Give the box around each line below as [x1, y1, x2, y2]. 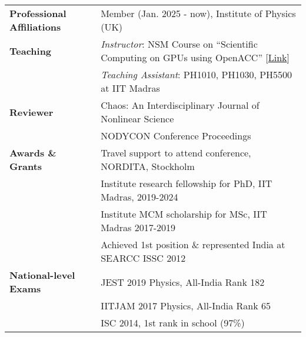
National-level [9, 268, 75, 282]
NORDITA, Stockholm [101, 159, 195, 173]
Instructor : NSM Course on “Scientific [101, 37, 258, 51]
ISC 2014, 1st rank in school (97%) [101, 316, 245, 329]
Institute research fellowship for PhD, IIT [101, 176, 272, 190]
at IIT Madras [101, 81, 160, 95]
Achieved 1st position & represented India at [101, 238, 285, 251]
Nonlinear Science [101, 112, 174, 125]
